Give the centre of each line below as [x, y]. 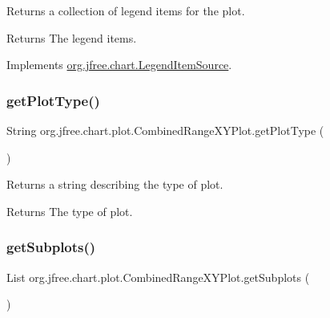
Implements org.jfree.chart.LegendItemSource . [119, 65]
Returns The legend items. [72, 37]
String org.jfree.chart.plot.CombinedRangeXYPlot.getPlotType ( [165, 130]
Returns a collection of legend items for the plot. [126, 10]
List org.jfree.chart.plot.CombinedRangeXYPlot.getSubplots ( [158, 277]
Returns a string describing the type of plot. [115, 184]
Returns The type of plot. [70, 211]
